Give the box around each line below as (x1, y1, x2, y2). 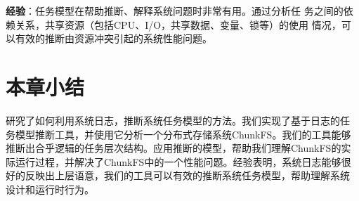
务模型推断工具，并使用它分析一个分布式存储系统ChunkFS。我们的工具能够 (6, 127, 351, 141)
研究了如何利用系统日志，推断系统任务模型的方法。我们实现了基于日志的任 (6, 112, 350, 127)
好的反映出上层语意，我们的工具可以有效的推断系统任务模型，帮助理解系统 (6, 168, 350, 183)
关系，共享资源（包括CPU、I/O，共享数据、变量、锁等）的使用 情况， (15, 17, 341, 32)
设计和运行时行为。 (6, 181, 94, 196)
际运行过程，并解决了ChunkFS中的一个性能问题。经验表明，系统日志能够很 (6, 154, 351, 169)
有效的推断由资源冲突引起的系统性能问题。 (15, 31, 212, 46)
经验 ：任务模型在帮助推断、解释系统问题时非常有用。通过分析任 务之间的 (6, 4, 344, 18)
